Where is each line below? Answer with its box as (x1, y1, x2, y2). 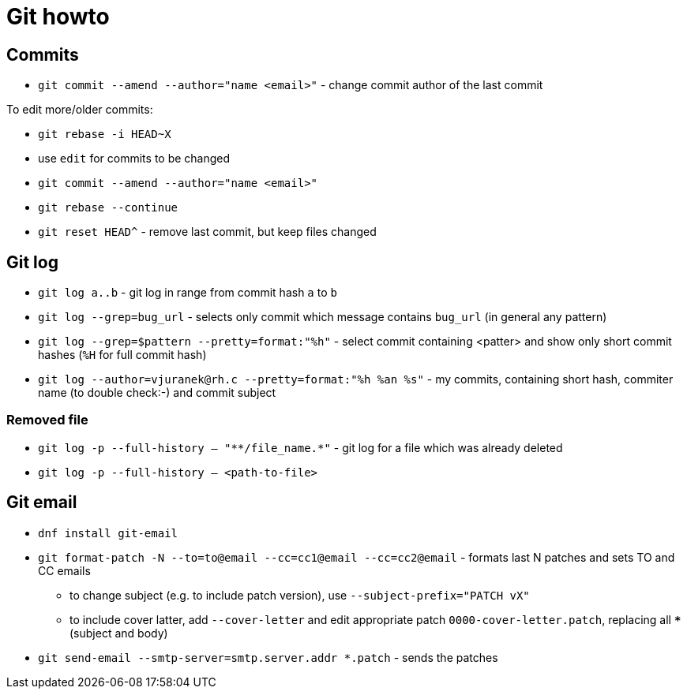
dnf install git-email (38, 526, 178, 540)
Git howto (6, 3, 110, 30)
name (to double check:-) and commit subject (38, 386, 276, 400)
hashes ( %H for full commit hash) (38, 348, 207, 362)
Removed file (6, 412, 88, 428)
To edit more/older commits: (6, 103, 153, 117)
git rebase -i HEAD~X (38, 128, 171, 141)
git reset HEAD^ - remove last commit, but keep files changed (38, 225, 377, 239)
